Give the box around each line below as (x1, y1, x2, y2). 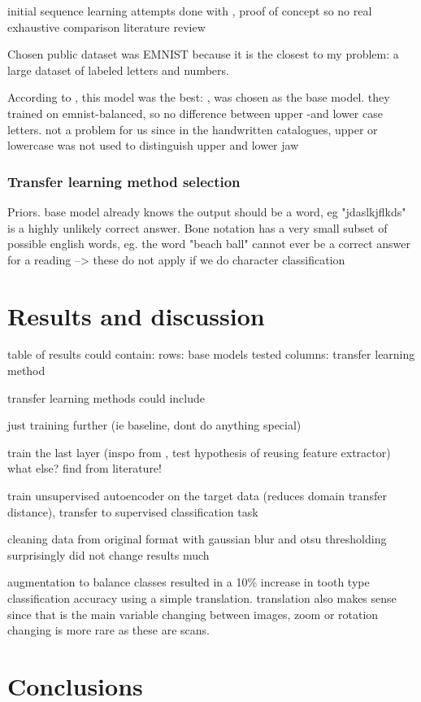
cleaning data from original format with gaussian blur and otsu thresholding (7, 530, 387, 547)
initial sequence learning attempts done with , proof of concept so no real (7, 2, 372, 19)
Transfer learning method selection (7, 171, 241, 191)
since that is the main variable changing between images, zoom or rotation (7, 605, 379, 622)
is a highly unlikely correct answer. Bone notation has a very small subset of (7, 219, 388, 236)
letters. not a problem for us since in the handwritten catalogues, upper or (7, 120, 378, 137)
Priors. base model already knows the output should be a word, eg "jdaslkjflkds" (7, 203, 406, 220)
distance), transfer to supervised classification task (7, 503, 258, 520)
